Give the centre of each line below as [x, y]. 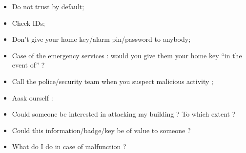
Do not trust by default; [48, 6]
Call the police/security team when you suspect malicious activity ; [113, 81]
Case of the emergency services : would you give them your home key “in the [127, 55]
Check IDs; [28, 23]
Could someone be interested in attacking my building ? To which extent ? [124, 114]
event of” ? [28, 65]
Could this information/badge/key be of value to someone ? [101, 130]
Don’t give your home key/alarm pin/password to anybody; [101, 39]
